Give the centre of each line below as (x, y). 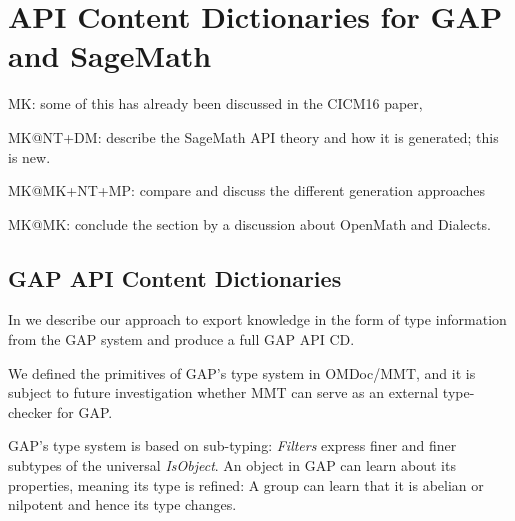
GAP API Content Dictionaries (175, 277)
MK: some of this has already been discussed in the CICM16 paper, (215, 103)
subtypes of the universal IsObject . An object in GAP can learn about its (232, 465)
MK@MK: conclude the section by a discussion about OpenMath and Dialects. (249, 223)
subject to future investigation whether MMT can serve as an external (223, 392)
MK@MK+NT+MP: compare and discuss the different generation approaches (247, 190)
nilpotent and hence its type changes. (122, 504)
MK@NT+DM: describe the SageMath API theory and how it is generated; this (253, 136)
